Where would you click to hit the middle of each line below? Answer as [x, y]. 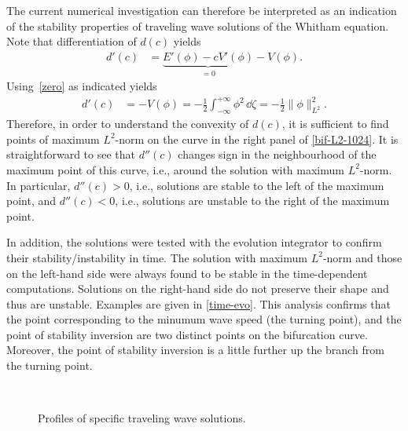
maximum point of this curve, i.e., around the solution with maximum [175, 169]
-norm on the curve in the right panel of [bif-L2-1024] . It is [257, 139]
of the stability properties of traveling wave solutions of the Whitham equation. [198, 26]
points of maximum [53, 139]
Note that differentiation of [72, 41]
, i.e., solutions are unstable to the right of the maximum [252, 201]
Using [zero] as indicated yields [82, 86]
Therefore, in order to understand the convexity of [128, 124]
